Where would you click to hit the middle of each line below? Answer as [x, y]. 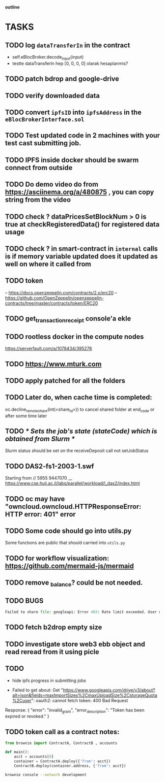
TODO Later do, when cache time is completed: [79, 398]
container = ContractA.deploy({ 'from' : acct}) [62, 761]
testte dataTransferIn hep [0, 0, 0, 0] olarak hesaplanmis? [70, 63]
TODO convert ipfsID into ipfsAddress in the [73, 112]
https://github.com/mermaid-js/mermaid [69, 566]
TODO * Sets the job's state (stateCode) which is [81, 431]
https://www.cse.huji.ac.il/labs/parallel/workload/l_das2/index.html [72, 483]
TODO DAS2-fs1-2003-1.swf [50, 466]
